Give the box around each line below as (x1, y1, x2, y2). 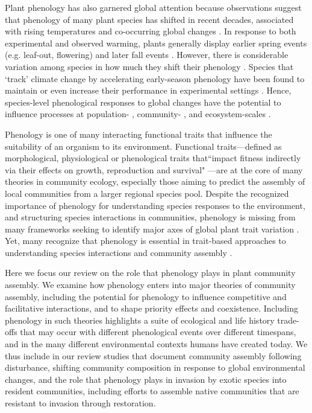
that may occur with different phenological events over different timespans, (20, 325, 296, 338)
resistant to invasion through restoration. (5, 397, 156, 409)
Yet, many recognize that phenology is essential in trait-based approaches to (5, 234, 286, 247)
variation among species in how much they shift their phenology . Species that (5, 60, 294, 72)
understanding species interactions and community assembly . (5, 246, 232, 258)
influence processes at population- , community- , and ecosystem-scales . (5, 107, 271, 120)
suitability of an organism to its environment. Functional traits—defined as (5, 139, 282, 152)
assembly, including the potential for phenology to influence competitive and (5, 290, 287, 303)
